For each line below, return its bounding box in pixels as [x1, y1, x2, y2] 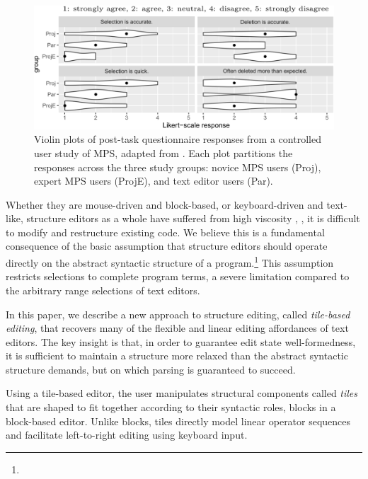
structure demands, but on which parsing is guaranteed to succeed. [6, 362, 296, 376]
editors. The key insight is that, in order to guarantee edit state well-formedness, [6, 334, 356, 349]
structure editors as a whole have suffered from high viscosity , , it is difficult [26, 211, 360, 226]
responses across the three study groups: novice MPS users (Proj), [34, 159, 321, 174]
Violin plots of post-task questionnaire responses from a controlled [34, 132, 321, 146]
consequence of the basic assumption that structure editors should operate [6, 238, 328, 253]
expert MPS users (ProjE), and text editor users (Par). [34, 173, 273, 188]
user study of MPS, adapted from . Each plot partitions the [34, 145, 293, 160]
